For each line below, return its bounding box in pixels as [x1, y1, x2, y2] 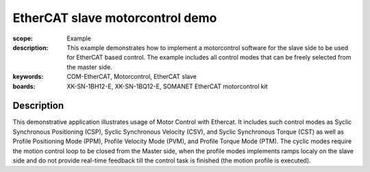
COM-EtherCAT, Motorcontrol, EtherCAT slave [66, 73, 197, 81]
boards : [12, 82, 36, 90]
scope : [12, 34, 34, 42]
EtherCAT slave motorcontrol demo [12, 10, 217, 25]
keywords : [12, 73, 44, 81]
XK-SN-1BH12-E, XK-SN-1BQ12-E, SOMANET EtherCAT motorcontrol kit [66, 82, 268, 90]
